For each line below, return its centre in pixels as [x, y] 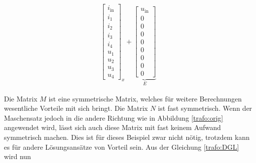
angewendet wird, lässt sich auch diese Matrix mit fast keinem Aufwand [112, 127]
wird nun [18, 156]
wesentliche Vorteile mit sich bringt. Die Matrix [76, 108]
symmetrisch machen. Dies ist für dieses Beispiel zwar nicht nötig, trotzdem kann [127, 137]
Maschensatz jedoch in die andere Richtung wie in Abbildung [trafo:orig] [114, 117]
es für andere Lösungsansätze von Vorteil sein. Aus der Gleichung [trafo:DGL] [122, 147]
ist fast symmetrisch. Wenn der [205, 108]
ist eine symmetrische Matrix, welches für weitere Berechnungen [145, 98]
